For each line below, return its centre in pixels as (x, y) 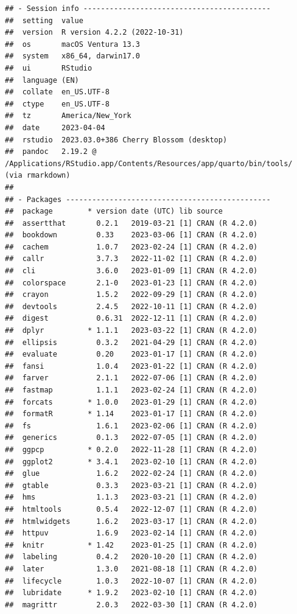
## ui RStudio (49, 68)
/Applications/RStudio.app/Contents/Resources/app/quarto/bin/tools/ (149, 163)
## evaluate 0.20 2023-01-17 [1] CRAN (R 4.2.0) (131, 354)
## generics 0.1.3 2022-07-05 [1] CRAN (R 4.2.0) (131, 438)
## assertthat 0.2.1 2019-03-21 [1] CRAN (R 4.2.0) (131, 223)
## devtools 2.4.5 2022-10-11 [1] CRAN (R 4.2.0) (131, 306)
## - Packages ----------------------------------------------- (138, 199)
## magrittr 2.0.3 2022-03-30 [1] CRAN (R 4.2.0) (131, 605)
